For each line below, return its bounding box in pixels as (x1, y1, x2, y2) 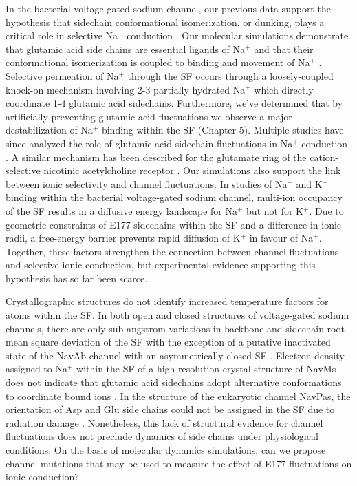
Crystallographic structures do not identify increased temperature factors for (6, 294, 329, 308)
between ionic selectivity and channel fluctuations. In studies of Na (6, 176, 288, 191)
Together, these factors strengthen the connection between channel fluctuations (6, 244, 339, 258)
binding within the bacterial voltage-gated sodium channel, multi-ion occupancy (6, 190, 343, 204)
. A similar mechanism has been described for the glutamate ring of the (6, 149, 307, 164)
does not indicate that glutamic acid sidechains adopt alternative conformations (6, 375, 342, 390)
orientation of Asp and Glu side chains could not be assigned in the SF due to (6, 402, 335, 416)
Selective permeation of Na (6, 68, 119, 83)
